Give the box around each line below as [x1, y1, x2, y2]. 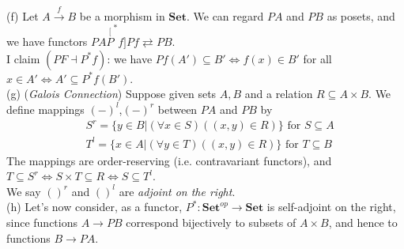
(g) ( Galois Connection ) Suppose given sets [6, 85, 217, 102]
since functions [6, 213, 77, 230]
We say [6, 183, 41, 199]
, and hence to [328, 213, 398, 230]
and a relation [244, 85, 313, 102]
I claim [6, 50, 40, 66]
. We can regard [186, 7, 264, 24]
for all [303, 50, 332, 66]
